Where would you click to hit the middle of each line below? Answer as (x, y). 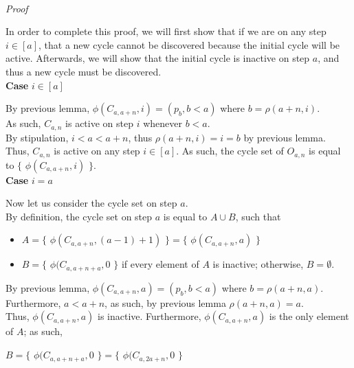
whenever (163, 123)
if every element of (160, 264)
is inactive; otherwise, (258, 264)
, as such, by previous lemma (165, 302)
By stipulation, (37, 137)
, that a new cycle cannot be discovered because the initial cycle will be (189, 44)
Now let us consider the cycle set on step (91, 203)
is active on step (99, 123)
